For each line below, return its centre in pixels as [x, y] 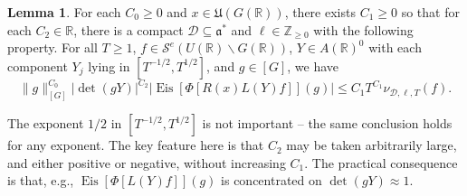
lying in [109, 65]
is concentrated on [272, 180]
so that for [430, 12]
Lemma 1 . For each [64, 12]
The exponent [46, 123]
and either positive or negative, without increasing [147, 162]
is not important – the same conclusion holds [327, 123]
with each [395, 47]
